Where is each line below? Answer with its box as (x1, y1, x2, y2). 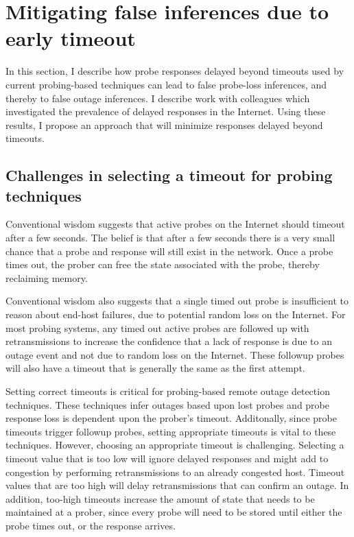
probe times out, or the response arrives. (5, 518, 176, 532)
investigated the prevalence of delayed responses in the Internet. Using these (5, 104, 326, 119)
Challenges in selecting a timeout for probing (5, 165, 333, 186)
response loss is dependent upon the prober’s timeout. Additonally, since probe (5, 411, 337, 425)
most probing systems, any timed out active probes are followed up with (5, 320, 309, 335)
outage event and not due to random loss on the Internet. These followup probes (5, 347, 344, 361)
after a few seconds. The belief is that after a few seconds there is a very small (5, 230, 335, 245)
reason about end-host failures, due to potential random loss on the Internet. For (5, 307, 346, 322)
